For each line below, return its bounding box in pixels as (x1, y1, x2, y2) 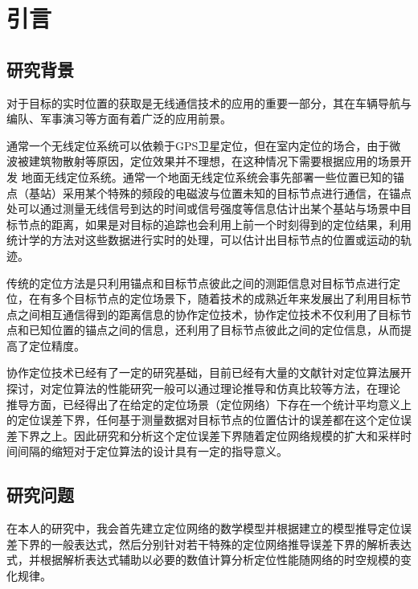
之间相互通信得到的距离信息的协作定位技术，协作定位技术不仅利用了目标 (17, 305, 400, 322)
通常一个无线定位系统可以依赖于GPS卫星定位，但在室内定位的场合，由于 (6, 137, 390, 153)
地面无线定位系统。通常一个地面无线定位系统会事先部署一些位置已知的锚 (21, 168, 404, 185)
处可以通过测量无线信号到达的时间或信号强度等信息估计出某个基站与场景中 (6, 200, 400, 217)
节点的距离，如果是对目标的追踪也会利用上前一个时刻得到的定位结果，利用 (17, 215, 412, 232)
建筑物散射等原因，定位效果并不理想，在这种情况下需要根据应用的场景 (28, 153, 400, 170)
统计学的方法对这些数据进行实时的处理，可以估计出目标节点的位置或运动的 (6, 231, 400, 248)
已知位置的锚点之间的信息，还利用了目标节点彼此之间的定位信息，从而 (28, 321, 400, 338)
